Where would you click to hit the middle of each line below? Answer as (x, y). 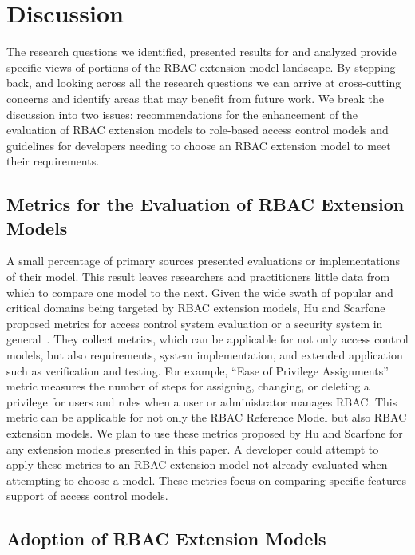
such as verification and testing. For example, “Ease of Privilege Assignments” (198, 370)
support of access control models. (87, 496)
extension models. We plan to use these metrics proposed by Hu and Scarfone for (205, 433)
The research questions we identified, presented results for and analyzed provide (202, 52)
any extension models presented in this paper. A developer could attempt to (193, 448)
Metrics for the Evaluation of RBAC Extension (206, 204)
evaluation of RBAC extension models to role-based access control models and (198, 130)
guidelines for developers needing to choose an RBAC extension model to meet (199, 145)
